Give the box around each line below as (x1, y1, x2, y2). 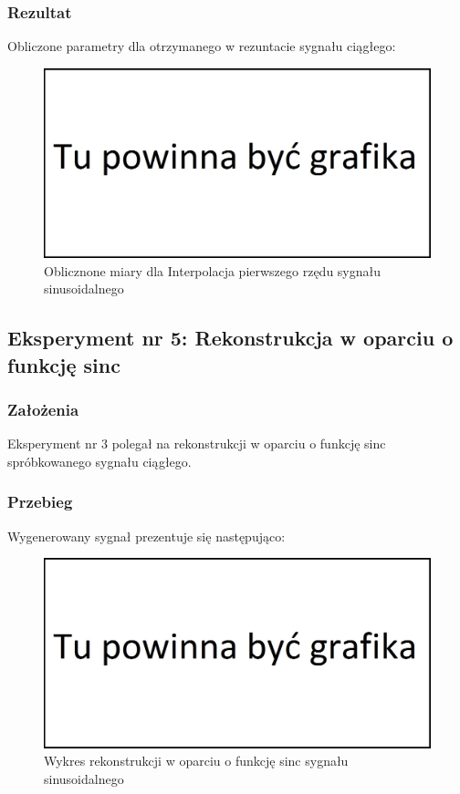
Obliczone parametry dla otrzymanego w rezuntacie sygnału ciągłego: (7, 36, 396, 56)
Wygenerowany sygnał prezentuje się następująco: (7, 526, 286, 545)
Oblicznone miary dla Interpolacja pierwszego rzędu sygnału (44, 261, 382, 280)
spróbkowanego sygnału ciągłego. (7, 451, 192, 470)
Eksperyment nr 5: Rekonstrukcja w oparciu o (7, 324, 454, 352)
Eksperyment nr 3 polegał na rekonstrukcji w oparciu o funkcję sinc (7, 434, 386, 453)
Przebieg (7, 490, 73, 513)
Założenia (7, 397, 79, 420)
